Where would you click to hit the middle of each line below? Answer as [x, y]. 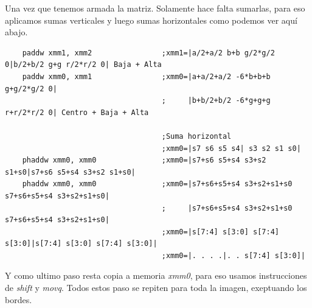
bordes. [19, 299]
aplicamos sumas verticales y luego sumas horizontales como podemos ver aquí [151, 20]
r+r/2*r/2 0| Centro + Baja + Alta [77, 112]
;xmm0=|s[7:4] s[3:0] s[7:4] [220, 232]
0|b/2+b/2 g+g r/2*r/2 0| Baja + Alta [83, 65]
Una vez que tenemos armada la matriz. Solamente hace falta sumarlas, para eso [155, 8]
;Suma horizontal [196, 136]
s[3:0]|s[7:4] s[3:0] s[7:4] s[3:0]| [81, 244]
